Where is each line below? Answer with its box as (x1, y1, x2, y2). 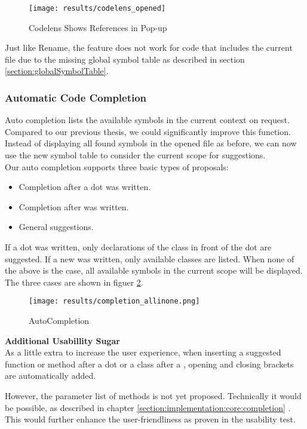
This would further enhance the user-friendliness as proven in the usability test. (5, 413, 296, 425)
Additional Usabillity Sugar (5, 334, 120, 347)
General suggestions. (19, 220, 94, 233)
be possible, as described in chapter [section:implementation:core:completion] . (5, 401, 291, 413)
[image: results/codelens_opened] (29, 4, 166, 13)
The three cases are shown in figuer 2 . (5, 275, 143, 288)
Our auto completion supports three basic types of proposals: (5, 160, 229, 173)
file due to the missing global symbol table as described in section (5, 53, 245, 65)
